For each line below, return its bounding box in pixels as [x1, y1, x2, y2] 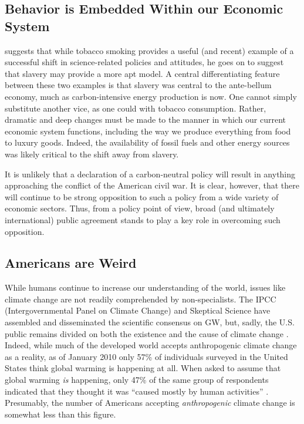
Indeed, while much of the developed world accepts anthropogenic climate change [5, 339, 297, 351]
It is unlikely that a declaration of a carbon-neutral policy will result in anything [5, 167, 296, 180]
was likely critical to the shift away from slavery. [5, 147, 179, 160]
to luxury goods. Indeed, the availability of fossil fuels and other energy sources [5, 136, 290, 149]
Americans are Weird [5, 254, 137, 272]
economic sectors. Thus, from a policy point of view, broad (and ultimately [5, 202, 275, 214]
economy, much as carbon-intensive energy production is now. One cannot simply [5, 90, 297, 102]
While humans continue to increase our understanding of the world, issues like [5, 281, 286, 294]
